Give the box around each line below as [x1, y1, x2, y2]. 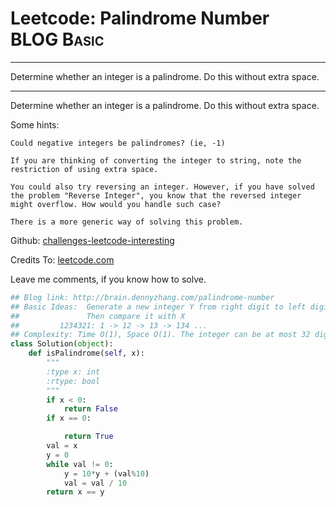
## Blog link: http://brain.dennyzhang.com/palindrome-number [10, 292, 275, 302]
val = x [46, 441, 78, 451]
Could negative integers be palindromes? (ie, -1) [10, 138, 226, 148]
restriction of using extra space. [10, 164, 159, 174]
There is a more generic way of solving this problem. [10, 217, 244, 227]
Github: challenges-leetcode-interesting [10, 234, 175, 246]
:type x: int [46, 367, 101, 377]
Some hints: [10, 118, 60, 131]
